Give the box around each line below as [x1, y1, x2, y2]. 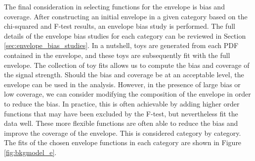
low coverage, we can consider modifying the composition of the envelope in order [4, 89, 251, 99]
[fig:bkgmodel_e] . [4, 147, 57, 157]
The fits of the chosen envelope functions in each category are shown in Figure [4, 137, 242, 148]
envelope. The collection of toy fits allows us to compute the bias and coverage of [4, 59, 250, 70]
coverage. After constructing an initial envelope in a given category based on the [4, 11, 248, 21]
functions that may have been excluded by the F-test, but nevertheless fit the [4, 108, 238, 118]
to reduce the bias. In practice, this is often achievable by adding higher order [4, 98, 240, 108]
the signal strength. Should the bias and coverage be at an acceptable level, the [4, 69, 244, 80]
